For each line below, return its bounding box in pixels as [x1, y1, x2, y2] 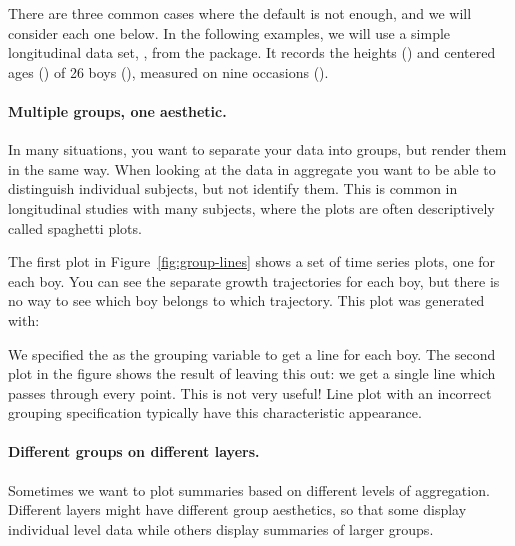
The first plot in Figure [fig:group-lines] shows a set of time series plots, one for [8, 251, 496, 272]
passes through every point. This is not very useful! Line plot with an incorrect [8, 382, 492, 403]
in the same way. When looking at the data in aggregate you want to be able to [8, 158, 496, 179]
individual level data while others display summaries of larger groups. [8, 518, 434, 539]
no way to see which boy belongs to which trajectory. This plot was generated [8, 290, 485, 311]
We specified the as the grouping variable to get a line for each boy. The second [8, 343, 496, 364]
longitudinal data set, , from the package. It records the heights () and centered [8, 42, 496, 63]
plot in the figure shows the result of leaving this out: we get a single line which [8, 363, 496, 384]
